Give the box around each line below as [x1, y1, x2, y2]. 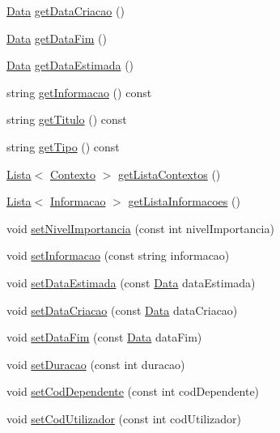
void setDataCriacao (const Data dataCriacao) [6, 301, 238, 318]
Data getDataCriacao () [6, 2, 125, 19]
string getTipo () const [6, 138, 120, 155]
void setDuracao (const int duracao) [6, 355, 185, 372]
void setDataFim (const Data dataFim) [6, 329, 202, 346]
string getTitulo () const [6, 111, 127, 128]
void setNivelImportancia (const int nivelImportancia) [6, 219, 274, 236]
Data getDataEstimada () [6, 57, 134, 74]
